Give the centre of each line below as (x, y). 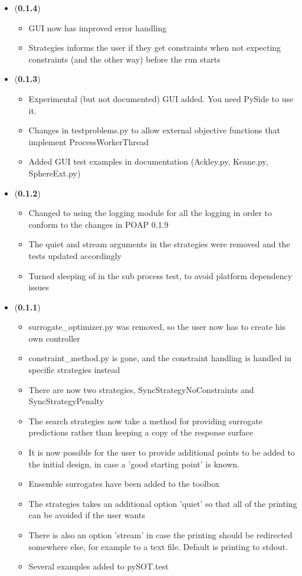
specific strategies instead (74, 370)
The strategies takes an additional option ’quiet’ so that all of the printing (163, 503)
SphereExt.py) (55, 173)
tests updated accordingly (75, 255)
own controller (54, 338)
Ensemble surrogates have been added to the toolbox (124, 484)
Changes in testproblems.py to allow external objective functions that (154, 130)
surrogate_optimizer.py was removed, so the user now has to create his (157, 327)
